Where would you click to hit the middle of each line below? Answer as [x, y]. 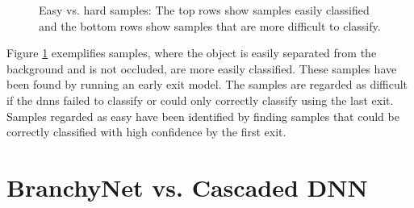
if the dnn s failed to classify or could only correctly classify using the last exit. [200, 100]
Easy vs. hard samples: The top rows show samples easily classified [204, 10]
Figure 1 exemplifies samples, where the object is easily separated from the [192, 53]
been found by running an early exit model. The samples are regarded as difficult [207, 84]
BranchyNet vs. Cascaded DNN [187, 187]
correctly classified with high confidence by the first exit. [146, 132]
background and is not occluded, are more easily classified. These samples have [202, 68]
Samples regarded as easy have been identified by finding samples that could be [203, 116]
